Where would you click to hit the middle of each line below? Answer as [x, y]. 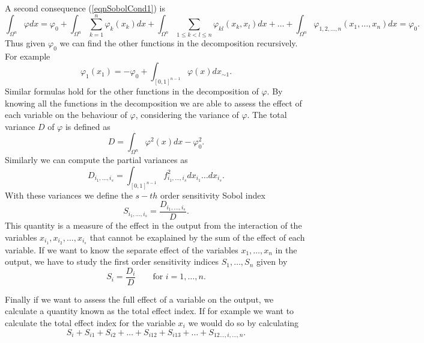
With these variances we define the [69, 195]
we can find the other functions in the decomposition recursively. [179, 42]
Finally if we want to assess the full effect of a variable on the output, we [139, 299]
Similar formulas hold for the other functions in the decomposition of [132, 91]
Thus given [25, 42]
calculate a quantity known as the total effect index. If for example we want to [150, 311]
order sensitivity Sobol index [213, 195]
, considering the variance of [187, 115]
